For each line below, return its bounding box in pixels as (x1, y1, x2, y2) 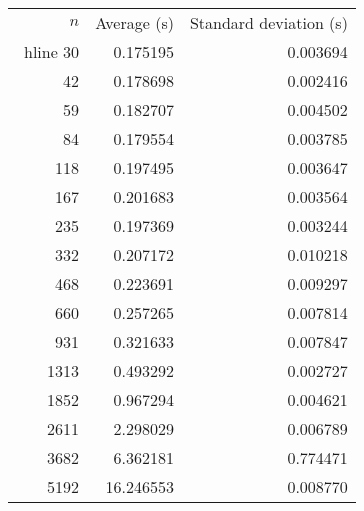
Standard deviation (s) (189, 11, 348, 34)
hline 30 (24, 40, 80, 63)
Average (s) (95, 11, 174, 34)
